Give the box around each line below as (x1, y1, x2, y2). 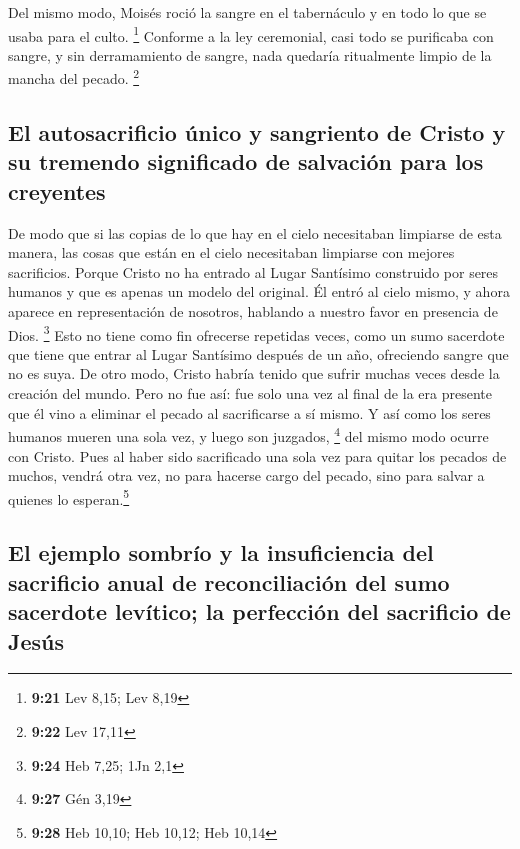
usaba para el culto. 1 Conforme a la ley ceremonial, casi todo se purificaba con (8, 22, 494, 46)
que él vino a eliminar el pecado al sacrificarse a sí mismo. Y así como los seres (8, 402, 491, 423)
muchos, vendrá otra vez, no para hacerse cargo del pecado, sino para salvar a (8, 465, 485, 486)
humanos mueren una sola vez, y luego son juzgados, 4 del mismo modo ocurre (8, 423, 489, 446)
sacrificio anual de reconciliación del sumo (8, 566, 450, 597)
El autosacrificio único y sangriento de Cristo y (8, 117, 506, 148)
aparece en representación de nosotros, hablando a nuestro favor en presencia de (8, 301, 498, 322)
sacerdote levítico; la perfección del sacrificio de (8, 596, 511, 627)
